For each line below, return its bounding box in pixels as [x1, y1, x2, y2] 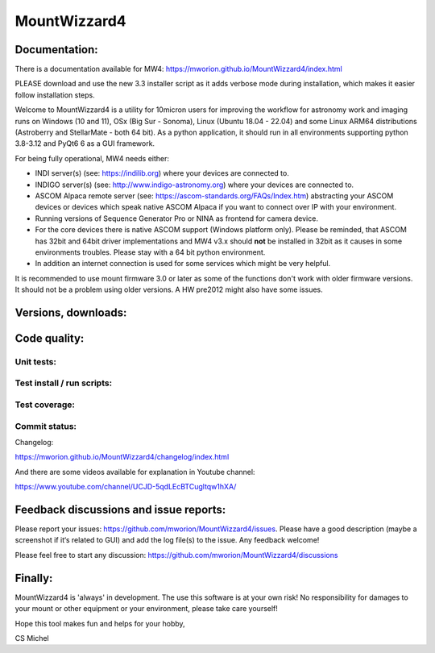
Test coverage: [14, 399, 76, 410]
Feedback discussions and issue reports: [14, 502, 226, 516]
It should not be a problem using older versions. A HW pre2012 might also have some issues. [14, 285, 323, 294]
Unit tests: [14, 356, 56, 367]
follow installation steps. [14, 89, 96, 100]
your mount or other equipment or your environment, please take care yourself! [14, 604, 278, 613]
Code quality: [14, 331, 85, 345]
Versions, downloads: [14, 306, 127, 319]
